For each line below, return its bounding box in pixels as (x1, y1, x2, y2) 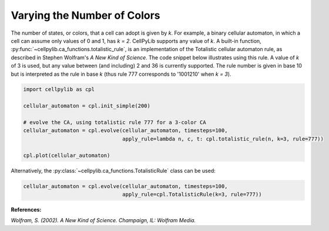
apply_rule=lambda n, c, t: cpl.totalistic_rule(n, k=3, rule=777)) (122, 135, 324, 142)
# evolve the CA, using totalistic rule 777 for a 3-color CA (23, 119, 206, 126)
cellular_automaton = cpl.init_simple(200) (23, 103, 151, 109)
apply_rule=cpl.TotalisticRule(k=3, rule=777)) (122, 191, 262, 197)
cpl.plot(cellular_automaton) (23, 152, 110, 159)
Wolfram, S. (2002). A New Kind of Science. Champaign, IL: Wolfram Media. (11, 217, 196, 224)
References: (11, 206, 42, 213)
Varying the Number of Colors (11, 9, 160, 22)
